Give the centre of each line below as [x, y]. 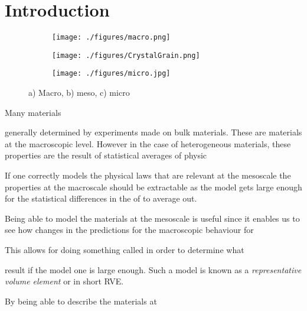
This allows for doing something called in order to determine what [125, 250]
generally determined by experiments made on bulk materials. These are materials [153, 132]
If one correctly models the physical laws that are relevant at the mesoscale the [148, 175]
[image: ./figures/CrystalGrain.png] [126, 55]
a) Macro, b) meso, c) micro [79, 93]
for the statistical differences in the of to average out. [101, 198]
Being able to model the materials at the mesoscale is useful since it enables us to [152, 218]
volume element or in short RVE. [64, 281]
